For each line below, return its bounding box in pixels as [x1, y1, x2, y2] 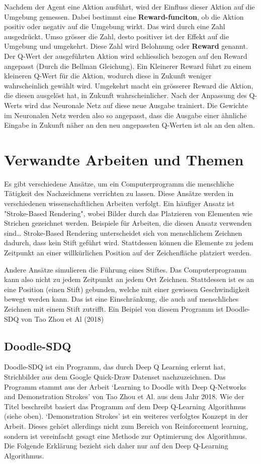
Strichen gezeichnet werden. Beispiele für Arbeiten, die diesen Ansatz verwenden [4, 218, 252, 228]
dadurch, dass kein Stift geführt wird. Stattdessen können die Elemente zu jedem [4, 237, 253, 248]
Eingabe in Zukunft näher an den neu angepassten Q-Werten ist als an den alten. [4, 120, 255, 130]
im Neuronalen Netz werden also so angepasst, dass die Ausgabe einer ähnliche [4, 110, 247, 120]
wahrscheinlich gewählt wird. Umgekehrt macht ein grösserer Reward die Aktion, [4, 80, 253, 90]
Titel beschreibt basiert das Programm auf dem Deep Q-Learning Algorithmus [4, 401, 246, 411]
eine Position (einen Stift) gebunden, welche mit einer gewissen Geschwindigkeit [4, 284, 250, 294]
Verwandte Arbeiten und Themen [4, 149, 244, 169]
